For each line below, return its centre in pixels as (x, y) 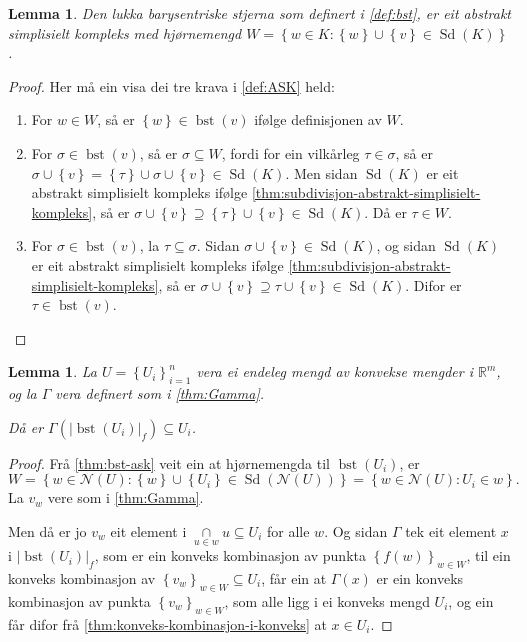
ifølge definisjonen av (318, 119)
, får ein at (294, 577)
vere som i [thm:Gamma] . (125, 497)
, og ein (471, 600)
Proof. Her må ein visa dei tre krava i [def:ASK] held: (171, 85)
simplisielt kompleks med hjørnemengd (125, 32)
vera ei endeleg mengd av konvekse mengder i (334, 371)
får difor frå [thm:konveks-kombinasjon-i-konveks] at (167, 623)
